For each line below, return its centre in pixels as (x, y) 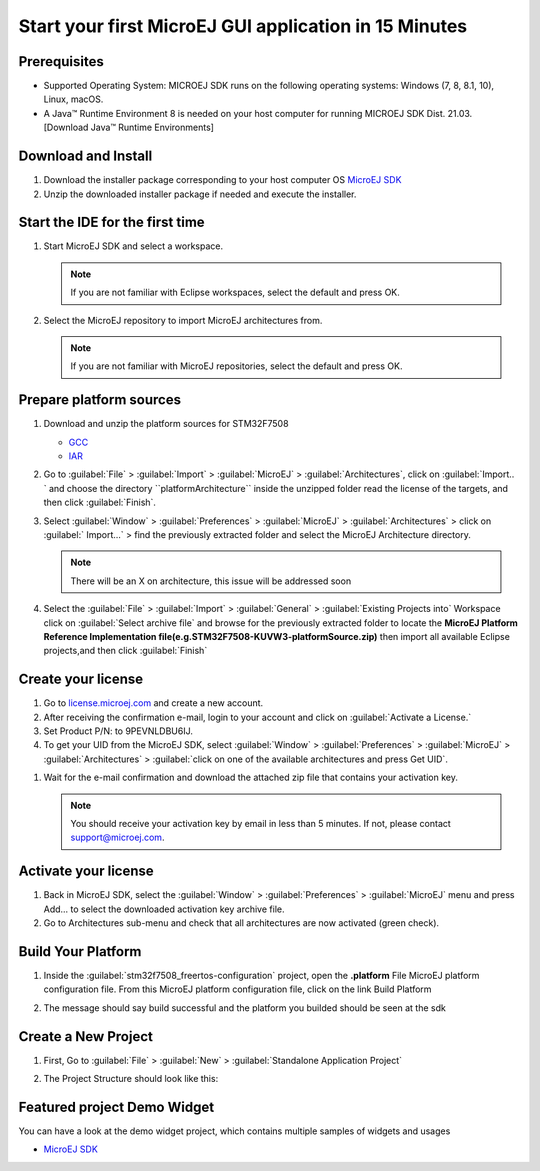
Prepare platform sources (100, 400)
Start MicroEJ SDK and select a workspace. (133, 246)
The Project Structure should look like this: (131, 1079)
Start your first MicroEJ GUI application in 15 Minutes (243, 26)
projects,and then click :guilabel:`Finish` (125, 651)
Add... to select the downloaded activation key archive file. (164, 909)
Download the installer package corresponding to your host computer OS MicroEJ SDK (222, 180)
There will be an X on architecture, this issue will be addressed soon (211, 581)
